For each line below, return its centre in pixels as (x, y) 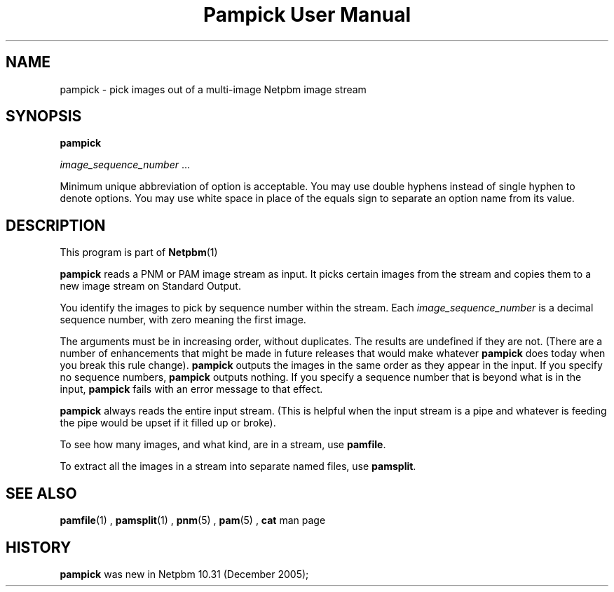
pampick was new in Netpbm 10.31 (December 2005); (184, 574)
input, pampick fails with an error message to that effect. (191, 389)
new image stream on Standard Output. (150, 286)
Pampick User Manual (307, 15)
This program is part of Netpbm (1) (139, 253)
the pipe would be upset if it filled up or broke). (168, 423)
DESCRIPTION (56, 225)
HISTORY (39, 547)
